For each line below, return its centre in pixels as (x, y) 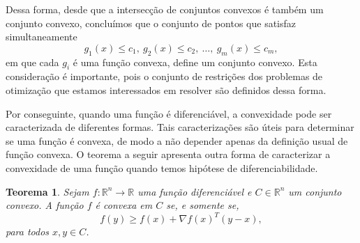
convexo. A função (45, 205)
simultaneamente (42, 37)
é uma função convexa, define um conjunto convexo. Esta (195, 62)
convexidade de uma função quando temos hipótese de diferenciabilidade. (162, 167)
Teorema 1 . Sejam (47, 191)
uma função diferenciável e (195, 191)
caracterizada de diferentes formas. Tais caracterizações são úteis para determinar (180, 127)
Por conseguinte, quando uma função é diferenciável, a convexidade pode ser (169, 113)
